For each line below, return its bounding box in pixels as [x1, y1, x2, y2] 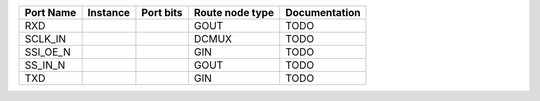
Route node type [193, 6, 275, 19]
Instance [87, 6, 130, 19]
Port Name [24, 6, 77, 19]
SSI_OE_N [24, 45, 71, 59]
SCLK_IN [24, 32, 67, 45]
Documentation [285, 6, 361, 19]
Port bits [141, 6, 184, 19]
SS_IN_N [24, 58, 66, 72]
